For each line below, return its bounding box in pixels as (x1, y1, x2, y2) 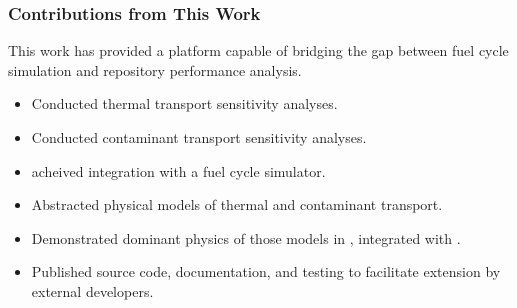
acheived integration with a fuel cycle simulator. (31, 160, 326, 181)
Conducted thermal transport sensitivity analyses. (31, 93, 338, 114)
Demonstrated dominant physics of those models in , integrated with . (31, 227, 461, 248)
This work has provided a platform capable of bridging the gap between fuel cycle (8, 40, 509, 61)
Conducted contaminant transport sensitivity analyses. (31, 127, 367, 147)
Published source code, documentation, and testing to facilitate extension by (31, 261, 501, 282)
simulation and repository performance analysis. (8, 59, 302, 80)
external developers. (31, 280, 154, 301)
